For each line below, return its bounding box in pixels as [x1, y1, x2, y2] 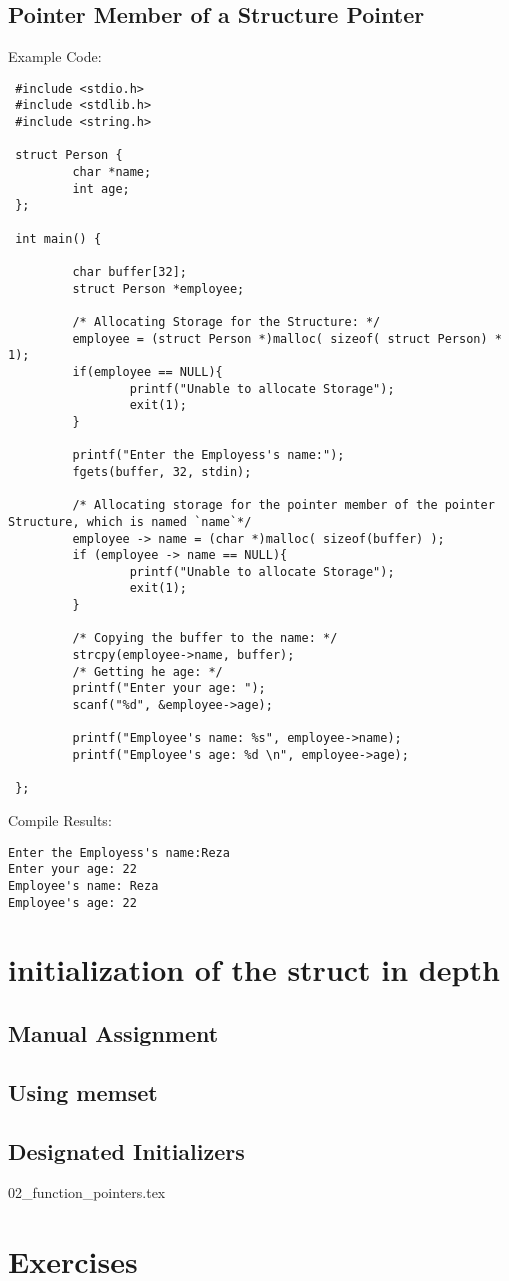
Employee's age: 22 [8, 895, 137, 910]
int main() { [15, 231, 102, 246]
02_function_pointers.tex [8, 1182, 166, 1203]
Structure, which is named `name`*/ [8, 514, 252, 529]
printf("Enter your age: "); [72, 681, 266, 696]
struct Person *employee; [72, 281, 245, 296]
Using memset [8, 1076, 158, 1107]
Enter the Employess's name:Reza [8, 845, 230, 860]
